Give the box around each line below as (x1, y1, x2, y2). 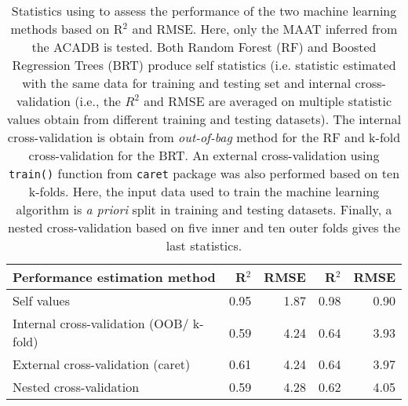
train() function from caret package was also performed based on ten (8, 164, 400, 182)
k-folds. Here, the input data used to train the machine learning (28, 182, 380, 200)
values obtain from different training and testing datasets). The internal (6, 110, 402, 128)
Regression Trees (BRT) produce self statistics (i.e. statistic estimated (12, 56, 396, 74)
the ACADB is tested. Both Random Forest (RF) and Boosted (31, 38, 377, 56)
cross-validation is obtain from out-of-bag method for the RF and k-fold (7, 128, 401, 146)
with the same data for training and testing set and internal (22, 74, 352, 92)
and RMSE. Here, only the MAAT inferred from (132, 20, 398, 38)
